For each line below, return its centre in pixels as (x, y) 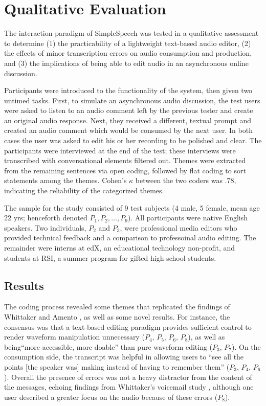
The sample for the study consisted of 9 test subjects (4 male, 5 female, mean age (132, 207)
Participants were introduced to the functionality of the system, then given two (128, 90)
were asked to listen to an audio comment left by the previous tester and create (129, 110)
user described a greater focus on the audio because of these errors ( (111, 397)
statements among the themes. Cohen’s (65, 180)
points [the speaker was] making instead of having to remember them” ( (117, 366)
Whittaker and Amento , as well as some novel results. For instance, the (117, 316)
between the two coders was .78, (186, 180)
